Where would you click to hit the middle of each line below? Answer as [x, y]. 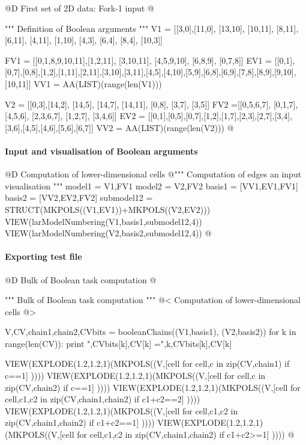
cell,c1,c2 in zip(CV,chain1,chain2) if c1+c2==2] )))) [103, 399]
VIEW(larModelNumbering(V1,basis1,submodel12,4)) [103, 221]
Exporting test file [43, 256]
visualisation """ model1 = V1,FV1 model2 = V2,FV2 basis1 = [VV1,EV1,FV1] [151, 186]
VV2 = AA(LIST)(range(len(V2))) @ [165, 127]
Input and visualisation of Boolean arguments [101, 151]
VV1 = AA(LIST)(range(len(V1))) [98, 83]
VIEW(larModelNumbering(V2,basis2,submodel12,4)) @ [108, 233]
